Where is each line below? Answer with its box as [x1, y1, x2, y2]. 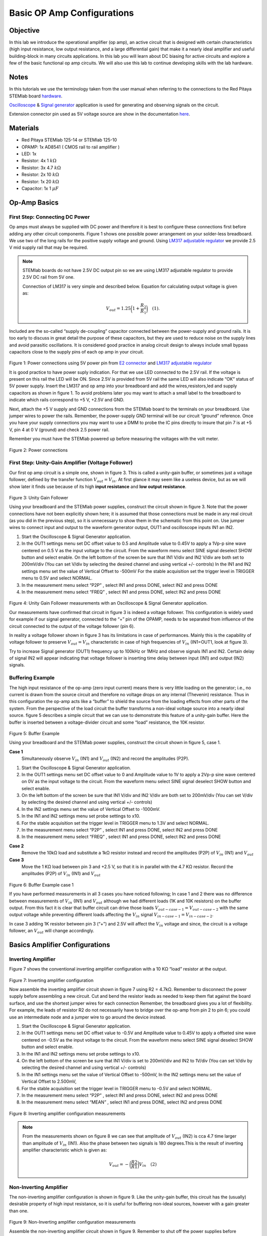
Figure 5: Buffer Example [9, 730, 60, 736]
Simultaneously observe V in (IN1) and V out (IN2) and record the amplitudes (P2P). [21, 755, 190, 762]
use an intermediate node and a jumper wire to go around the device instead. [9, 1014, 167, 1020]
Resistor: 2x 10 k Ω [21, 172, 59, 177]
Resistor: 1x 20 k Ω [21, 178, 59, 184]
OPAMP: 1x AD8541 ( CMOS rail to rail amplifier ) [21, 144, 120, 150]
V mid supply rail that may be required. [9, 245, 89, 251]
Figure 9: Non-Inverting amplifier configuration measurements [9, 1219, 136, 1225]
